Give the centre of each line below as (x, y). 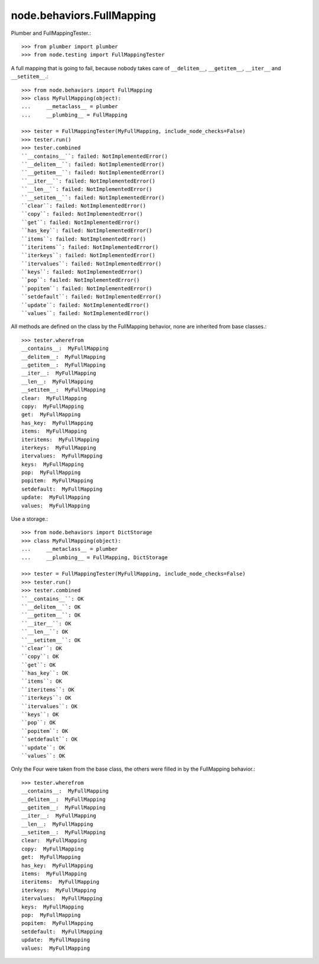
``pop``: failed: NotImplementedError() (81, 280)
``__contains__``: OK (53, 599)
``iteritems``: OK (48, 689)
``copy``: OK (40, 657)
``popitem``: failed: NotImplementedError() (87, 288)
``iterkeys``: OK (46, 698)
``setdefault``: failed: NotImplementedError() (92, 297)
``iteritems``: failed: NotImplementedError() (90, 247)
